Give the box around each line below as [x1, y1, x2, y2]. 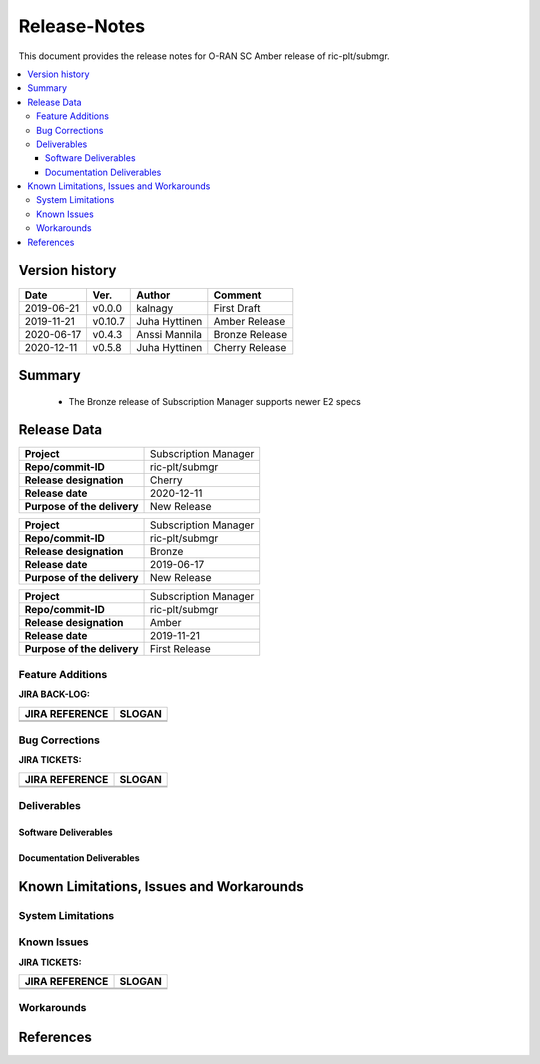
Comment [213, 288, 262, 302]
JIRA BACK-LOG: [18, 688, 90, 700]
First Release [150, 642, 212, 656]
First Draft [213, 301, 261, 315]
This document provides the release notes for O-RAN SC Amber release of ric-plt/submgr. [18, 50, 390, 62]
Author [136, 288, 171, 302]
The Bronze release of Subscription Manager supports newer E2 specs [68, 395, 362, 407]
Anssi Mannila [136, 327, 203, 341]
